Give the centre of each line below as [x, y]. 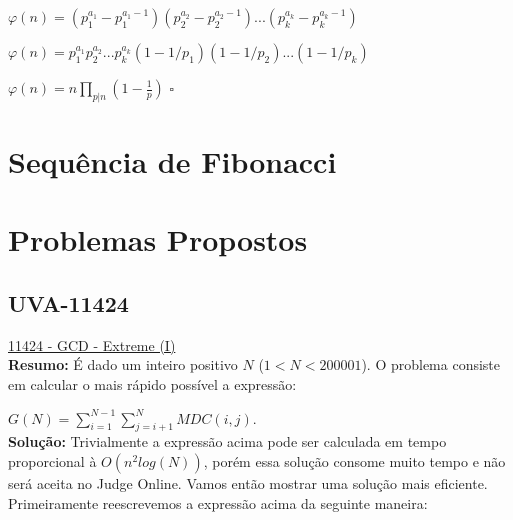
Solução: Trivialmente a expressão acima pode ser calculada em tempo [227, 441]
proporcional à [52, 460]
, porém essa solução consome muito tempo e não [354, 460]
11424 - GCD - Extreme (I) [92, 344]
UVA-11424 [68, 302]
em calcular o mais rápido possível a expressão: [152, 383]
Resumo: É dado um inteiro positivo [123, 364]
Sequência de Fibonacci [172, 160]
